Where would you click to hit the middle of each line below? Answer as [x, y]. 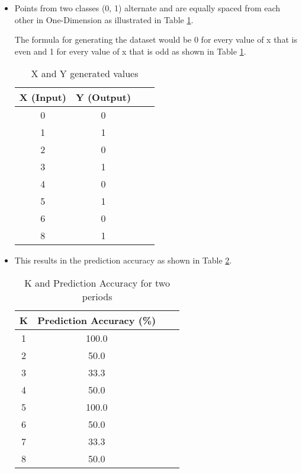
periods [97, 296]
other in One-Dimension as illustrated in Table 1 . [104, 19]
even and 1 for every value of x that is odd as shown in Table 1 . [130, 51]
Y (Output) [103, 97]
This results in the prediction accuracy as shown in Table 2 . [123, 260]
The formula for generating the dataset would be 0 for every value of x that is [156, 39]
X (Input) [43, 97]
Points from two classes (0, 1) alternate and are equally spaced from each [147, 8]
